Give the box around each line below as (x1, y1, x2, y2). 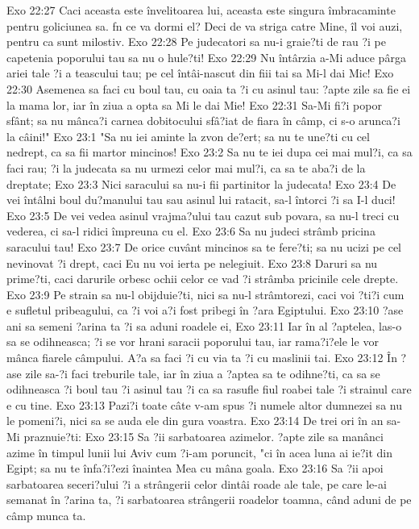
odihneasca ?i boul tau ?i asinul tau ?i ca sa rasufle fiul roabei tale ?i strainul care (6, 381, 412, 398)
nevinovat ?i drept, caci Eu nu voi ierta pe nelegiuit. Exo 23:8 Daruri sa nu (6, 254, 378, 271)
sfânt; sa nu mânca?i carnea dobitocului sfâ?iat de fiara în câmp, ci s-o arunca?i (6, 112, 400, 129)
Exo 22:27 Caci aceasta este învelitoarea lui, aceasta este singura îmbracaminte (6, 2, 396, 18)
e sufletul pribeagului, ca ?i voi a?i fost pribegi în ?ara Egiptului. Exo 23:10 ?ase (6, 302, 404, 319)
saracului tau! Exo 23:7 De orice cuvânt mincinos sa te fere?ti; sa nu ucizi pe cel (6, 238, 401, 255)
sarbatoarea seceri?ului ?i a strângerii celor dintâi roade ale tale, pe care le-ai (6, 475, 387, 492)
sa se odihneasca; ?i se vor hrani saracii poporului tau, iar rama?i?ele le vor (6, 333, 379, 350)
